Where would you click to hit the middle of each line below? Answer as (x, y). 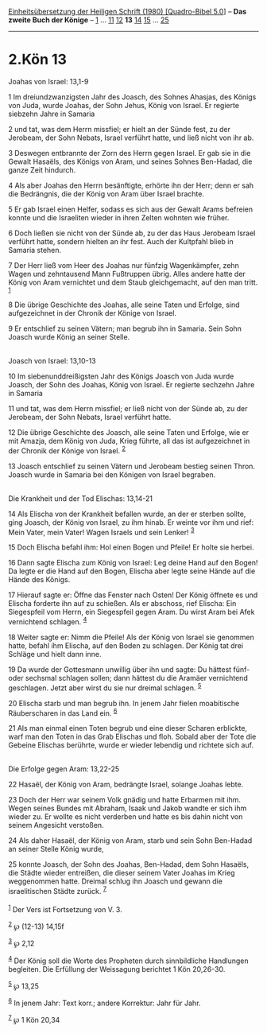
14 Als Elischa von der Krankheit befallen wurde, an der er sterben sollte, (127, 514)
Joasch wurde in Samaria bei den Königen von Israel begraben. (112, 474)
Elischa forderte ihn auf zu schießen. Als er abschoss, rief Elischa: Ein (122, 604)
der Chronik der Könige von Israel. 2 (67, 450)
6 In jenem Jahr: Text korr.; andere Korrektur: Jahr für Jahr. (104, 1002)
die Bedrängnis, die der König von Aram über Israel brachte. (106, 193)
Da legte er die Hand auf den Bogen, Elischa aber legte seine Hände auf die (132, 571)
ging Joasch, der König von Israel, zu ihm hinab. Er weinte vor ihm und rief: (131, 522)
